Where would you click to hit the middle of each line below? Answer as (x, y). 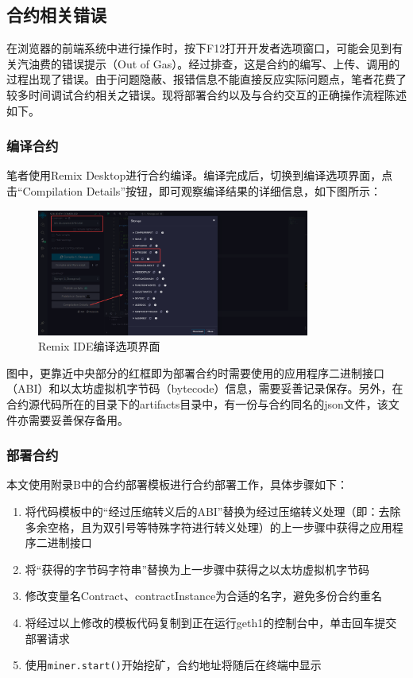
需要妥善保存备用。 (78, 419)
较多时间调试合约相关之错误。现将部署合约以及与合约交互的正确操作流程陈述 (206, 94)
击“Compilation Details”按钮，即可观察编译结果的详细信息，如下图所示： (194, 190)
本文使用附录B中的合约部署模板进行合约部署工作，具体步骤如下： (177, 484)
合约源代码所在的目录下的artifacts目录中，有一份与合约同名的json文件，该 (197, 403)
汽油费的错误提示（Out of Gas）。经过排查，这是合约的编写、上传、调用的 (208, 63)
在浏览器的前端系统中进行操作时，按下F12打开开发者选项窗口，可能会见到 (199, 48)
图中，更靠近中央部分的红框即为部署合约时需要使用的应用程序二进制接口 (195, 372)
